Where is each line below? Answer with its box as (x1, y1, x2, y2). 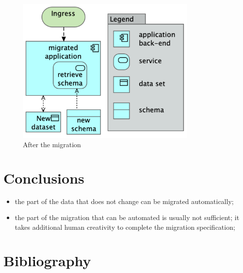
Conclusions (3, 168, 84, 188)
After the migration (23, 139, 81, 150)
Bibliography (3, 250, 91, 270)
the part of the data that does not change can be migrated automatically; (15, 196, 234, 206)
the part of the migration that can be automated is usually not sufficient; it (15, 212, 240, 222)
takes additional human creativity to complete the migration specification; (15, 222, 235, 232)
